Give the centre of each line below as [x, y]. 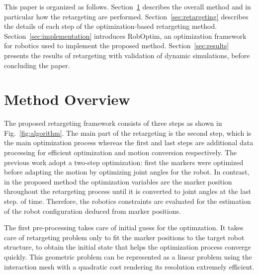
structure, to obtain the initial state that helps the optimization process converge [128, 247]
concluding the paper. [37, 65]
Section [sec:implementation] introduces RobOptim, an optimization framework [125, 36]
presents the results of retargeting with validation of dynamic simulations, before [127, 55]
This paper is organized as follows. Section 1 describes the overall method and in [128, 6]
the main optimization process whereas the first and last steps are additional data [129, 142]
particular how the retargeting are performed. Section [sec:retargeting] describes [126, 16]
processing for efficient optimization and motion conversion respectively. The [121, 152]
